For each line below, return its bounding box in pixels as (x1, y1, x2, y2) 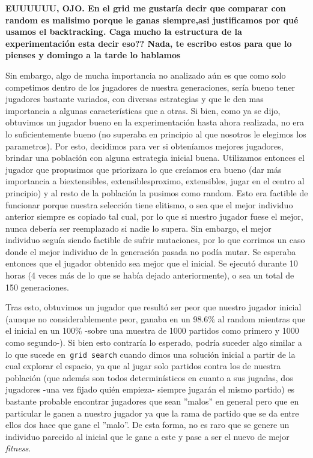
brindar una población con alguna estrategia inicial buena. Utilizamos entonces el (5, 151, 305, 164)
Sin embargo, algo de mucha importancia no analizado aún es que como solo (5, 68, 286, 81)
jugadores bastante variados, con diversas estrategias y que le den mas (5, 92, 264, 105)
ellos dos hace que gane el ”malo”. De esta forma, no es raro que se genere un (5, 418, 290, 431)
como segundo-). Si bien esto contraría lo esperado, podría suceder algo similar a (5, 336, 302, 349)
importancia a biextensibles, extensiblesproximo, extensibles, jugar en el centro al (5, 175, 305, 187)
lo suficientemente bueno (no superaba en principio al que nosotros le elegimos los (5, 127, 306, 140)
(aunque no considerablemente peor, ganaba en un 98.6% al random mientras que (5, 312, 306, 325)
